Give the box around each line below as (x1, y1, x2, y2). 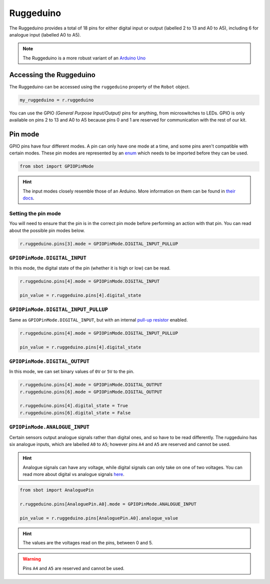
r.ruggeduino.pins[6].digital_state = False (19, 410, 131, 415)
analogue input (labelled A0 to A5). (9, 31, 81, 37)
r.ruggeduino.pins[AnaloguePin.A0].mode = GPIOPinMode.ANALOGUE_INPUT (19, 501, 197, 507)
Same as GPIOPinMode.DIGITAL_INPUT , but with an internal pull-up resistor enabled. (9, 316, 188, 322)
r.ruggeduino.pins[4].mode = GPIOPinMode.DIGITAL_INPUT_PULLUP (19, 330, 178, 336)
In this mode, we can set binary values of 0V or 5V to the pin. (9, 368, 134, 374)
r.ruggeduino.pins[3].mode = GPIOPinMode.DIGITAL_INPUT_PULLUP (19, 240, 178, 246)
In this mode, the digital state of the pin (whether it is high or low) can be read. (9, 265, 171, 271)
